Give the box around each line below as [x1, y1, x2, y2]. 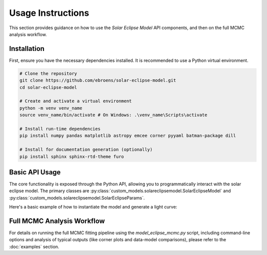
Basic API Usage [9, 168, 61, 176]
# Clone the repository [19, 71, 78, 76]
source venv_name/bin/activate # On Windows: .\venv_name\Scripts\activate [19, 112, 208, 118]
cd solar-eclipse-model [19, 85, 78, 90]
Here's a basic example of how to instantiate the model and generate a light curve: [9, 204, 178, 210]
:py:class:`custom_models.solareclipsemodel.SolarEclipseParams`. [9, 195, 145, 201]
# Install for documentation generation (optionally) [19, 147, 153, 153]
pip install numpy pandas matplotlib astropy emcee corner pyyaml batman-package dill [19, 133, 236, 138]
